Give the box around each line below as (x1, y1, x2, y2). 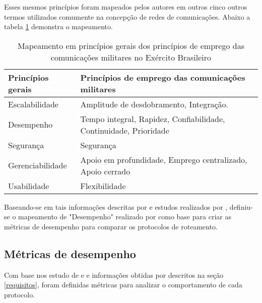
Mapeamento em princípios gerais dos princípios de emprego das (18, 39, 244, 51)
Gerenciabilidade (8, 159, 67, 171)
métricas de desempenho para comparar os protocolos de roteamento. (4, 221, 218, 231)
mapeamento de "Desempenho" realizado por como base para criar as (18, 211, 231, 222)
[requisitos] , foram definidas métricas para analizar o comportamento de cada (4, 279, 242, 290)
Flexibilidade (80, 179, 126, 192)
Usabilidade (8, 179, 49, 192)
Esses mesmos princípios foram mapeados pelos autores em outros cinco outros (4, 2, 247, 12)
